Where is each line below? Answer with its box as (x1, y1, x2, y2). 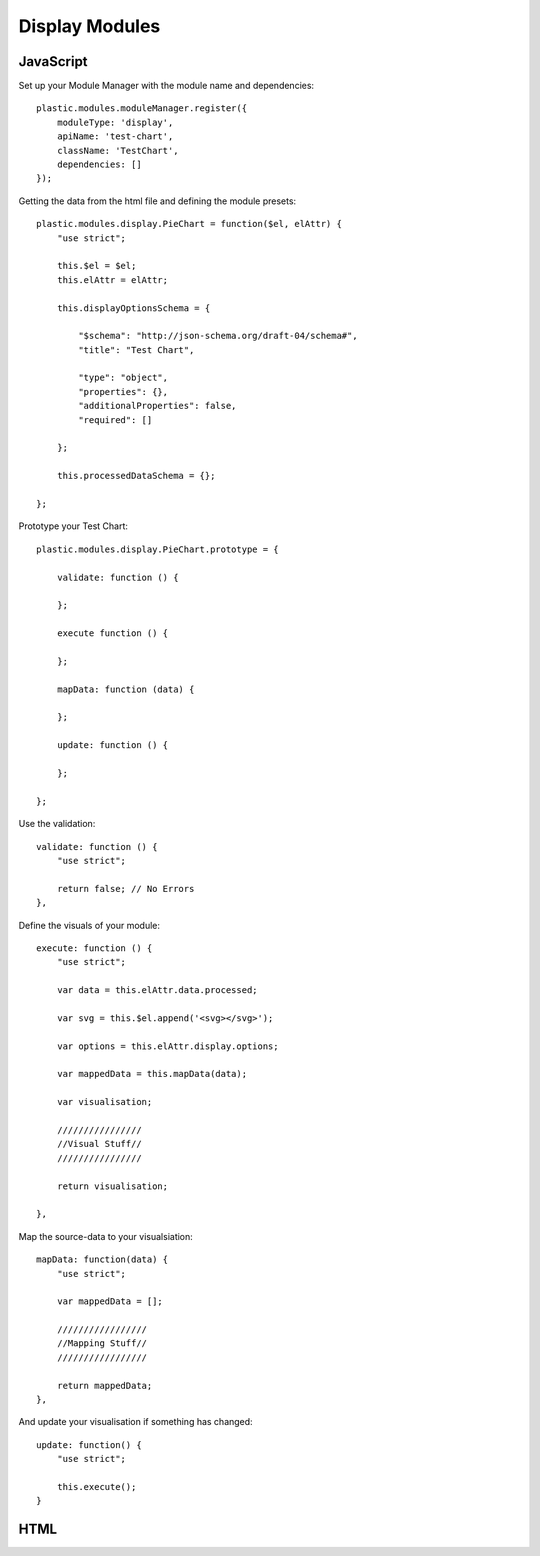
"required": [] (78, 414, 153, 425)
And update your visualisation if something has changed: (18, 1416, 254, 1428)
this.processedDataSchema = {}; (56, 470, 216, 482)
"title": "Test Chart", (78, 344, 195, 355)
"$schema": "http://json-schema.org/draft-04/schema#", (78, 330, 359, 342)
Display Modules (18, 15, 161, 37)
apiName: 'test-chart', (56, 131, 174, 142)
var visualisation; (56, 1096, 153, 1108)
